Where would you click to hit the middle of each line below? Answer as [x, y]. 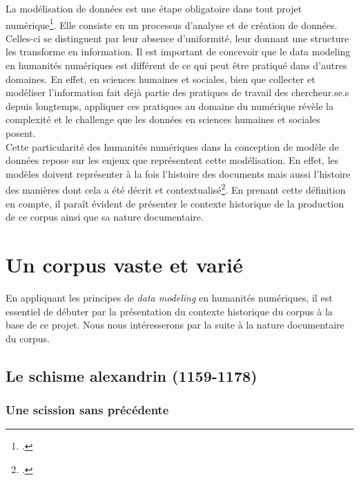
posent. [21, 133]
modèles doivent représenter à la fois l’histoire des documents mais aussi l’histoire [178, 173]
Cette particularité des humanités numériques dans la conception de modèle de [172, 146]
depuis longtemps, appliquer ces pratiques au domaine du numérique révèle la [169, 105]
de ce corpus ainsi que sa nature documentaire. [105, 217]
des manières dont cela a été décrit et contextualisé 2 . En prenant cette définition [176, 189]
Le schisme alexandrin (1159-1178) [132, 375]
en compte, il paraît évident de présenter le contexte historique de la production [175, 203]
